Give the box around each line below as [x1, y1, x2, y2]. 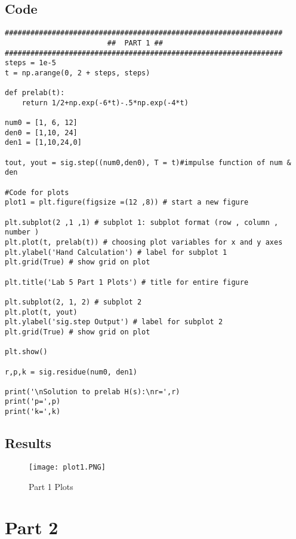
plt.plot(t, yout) [5, 307, 78, 316]
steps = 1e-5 [5, 59, 56, 68]
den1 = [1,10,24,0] [5, 138, 82, 147]
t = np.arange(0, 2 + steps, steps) [5, 68, 150, 77]
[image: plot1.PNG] [29, 463, 106, 471]
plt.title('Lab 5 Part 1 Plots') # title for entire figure [5, 278, 249, 287]
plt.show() [5, 348, 48, 357]
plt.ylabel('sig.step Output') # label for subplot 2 [5, 318, 223, 327]
